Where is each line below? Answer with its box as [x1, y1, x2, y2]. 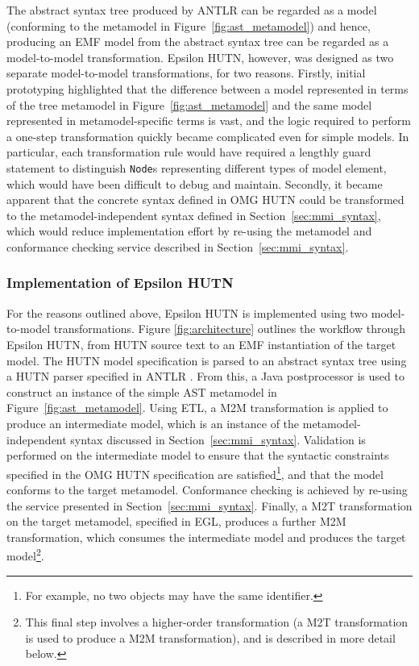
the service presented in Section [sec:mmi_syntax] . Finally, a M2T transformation [6, 497, 413, 514]
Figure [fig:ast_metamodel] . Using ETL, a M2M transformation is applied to [6, 399, 388, 416]
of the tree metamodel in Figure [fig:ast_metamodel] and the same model [6, 96, 372, 113]
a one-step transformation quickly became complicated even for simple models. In [6, 127, 409, 144]
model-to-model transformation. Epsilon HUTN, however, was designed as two [6, 48, 394, 65]
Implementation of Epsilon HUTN [6, 273, 234, 293]
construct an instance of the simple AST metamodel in [6, 383, 277, 400]
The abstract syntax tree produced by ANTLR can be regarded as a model [6, 2, 377, 18]
